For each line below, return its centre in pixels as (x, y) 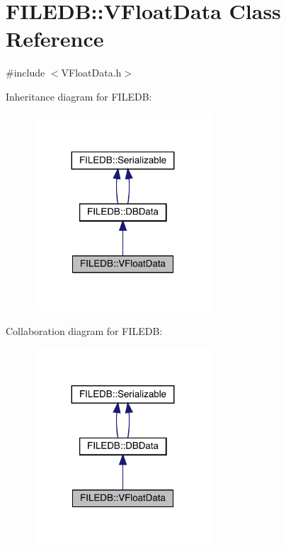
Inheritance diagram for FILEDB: (79, 96)
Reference (55, 39)
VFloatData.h (91, 73)
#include (25, 73)
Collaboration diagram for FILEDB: (84, 330)
